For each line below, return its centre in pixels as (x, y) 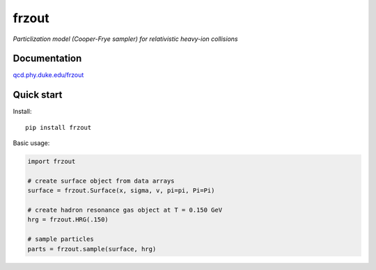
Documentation (47, 59)
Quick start (38, 95)
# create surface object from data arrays (101, 181)
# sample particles (61, 239)
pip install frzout (58, 127)
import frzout (52, 162)
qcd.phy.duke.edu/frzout (48, 75)
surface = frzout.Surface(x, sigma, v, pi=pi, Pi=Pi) (121, 191)
